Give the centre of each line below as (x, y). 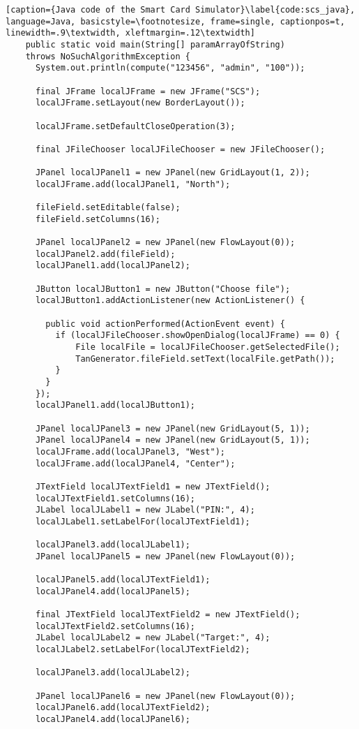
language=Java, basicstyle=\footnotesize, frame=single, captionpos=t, (175, 21)
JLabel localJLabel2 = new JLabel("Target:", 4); (153, 638)
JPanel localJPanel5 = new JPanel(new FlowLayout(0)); (165, 556)
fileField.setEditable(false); (108, 208)
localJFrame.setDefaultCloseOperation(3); (135, 126)
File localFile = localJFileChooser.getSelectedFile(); (208, 347)
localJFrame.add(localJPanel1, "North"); (133, 184)
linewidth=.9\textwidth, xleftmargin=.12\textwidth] (130, 33)
